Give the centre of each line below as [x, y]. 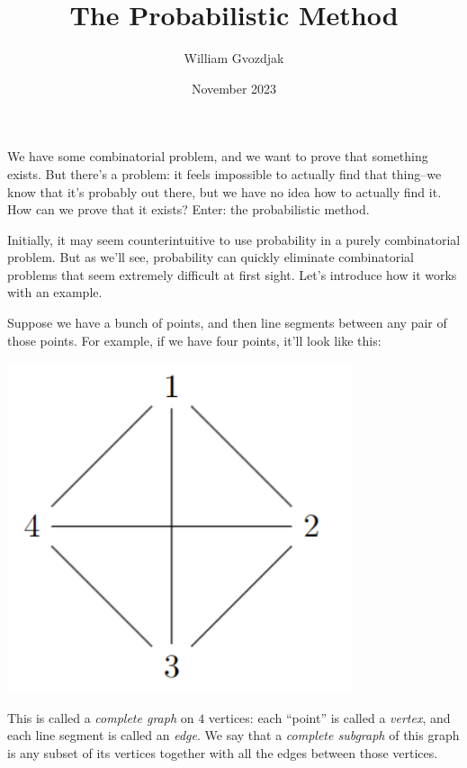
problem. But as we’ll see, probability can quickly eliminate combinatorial [211, 257]
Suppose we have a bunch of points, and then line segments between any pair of [227, 323]
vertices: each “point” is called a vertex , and [329, 717]
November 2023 [234, 88]
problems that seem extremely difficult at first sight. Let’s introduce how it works [232, 274]
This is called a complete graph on [101, 717]
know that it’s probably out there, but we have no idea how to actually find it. [225, 191]
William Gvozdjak [234, 58]
